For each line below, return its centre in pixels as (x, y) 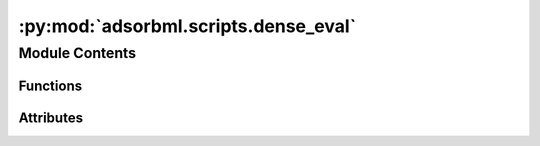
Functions (50, 85)
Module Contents (77, 53)
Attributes (51, 117)
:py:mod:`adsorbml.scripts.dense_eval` (187, 26)
